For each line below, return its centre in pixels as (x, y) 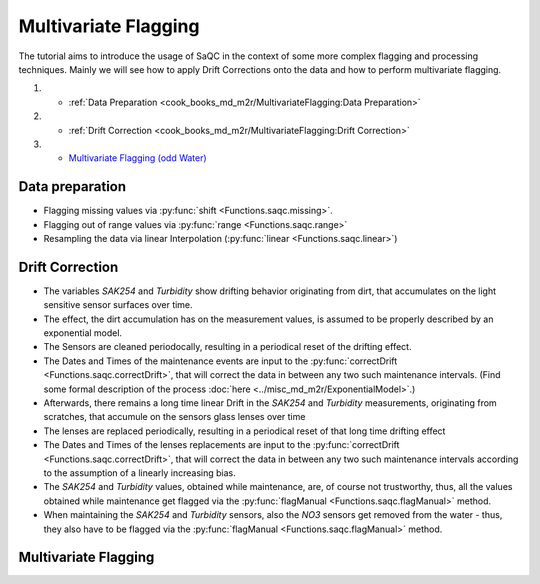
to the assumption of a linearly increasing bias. (140, 472)
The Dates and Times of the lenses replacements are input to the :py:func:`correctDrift (221, 445)
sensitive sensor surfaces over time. (118, 305)
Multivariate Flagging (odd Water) (137, 158)
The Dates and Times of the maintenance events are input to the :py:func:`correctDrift (220, 361)
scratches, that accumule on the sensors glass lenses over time (174, 417)
